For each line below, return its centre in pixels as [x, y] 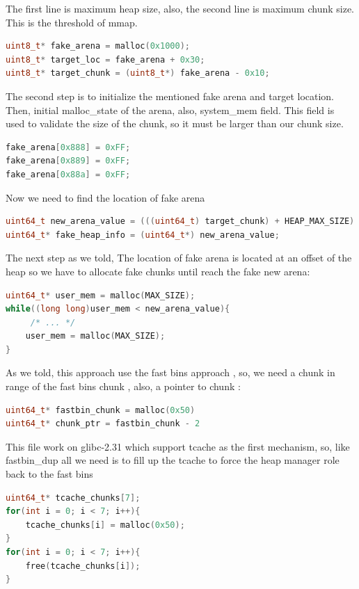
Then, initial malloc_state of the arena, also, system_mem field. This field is [170, 110]
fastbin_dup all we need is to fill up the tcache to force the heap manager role [173, 460]
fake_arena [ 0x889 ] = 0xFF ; [68, 161]
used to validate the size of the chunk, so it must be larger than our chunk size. [175, 123]
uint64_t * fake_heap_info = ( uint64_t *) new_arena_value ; [143, 235]
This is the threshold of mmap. [72, 22]
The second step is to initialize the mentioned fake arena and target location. [170, 96]
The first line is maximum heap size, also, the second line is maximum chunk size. [180, 8]
